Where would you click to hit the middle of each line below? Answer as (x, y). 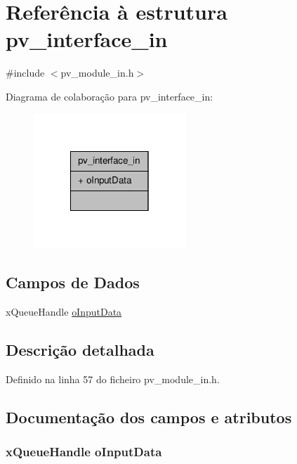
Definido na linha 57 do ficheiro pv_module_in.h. (113, 379)
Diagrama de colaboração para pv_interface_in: (110, 96)
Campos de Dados (73, 282)
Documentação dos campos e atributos (149, 417)
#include (25, 73)
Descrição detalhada (80, 349)
